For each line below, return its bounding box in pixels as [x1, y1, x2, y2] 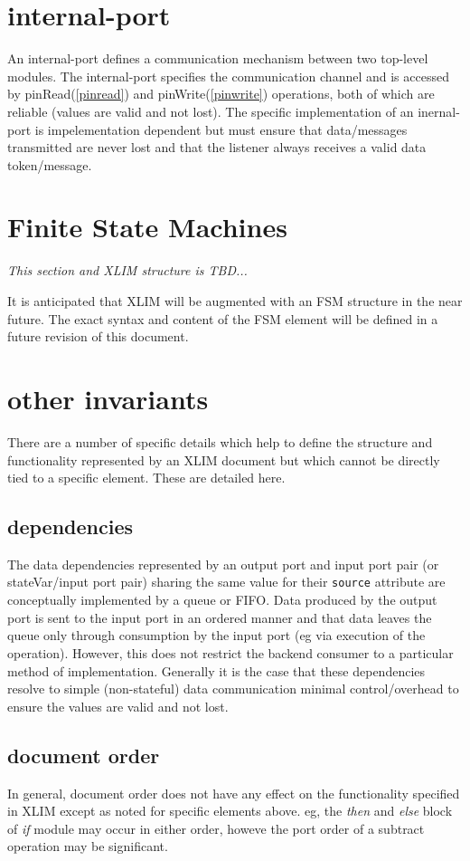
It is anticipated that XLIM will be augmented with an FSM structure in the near [7, 292, 463, 310]
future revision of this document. [7, 327, 189, 346]
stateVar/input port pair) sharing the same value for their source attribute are [7, 572, 446, 591]
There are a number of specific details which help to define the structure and [7, 432, 433, 451]
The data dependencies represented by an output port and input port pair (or [7, 554, 439, 573]
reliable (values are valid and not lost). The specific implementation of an [7, 101, 414, 120]
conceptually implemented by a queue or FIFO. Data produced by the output [7, 590, 437, 609]
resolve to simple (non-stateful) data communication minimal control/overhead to [7, 679, 459, 698]
